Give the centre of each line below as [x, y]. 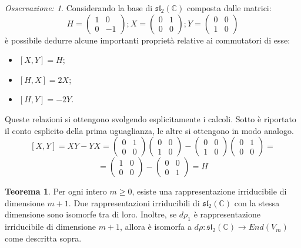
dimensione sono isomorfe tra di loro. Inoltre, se [91, 214]
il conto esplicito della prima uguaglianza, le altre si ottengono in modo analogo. [149, 130]
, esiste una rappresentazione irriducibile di [209, 191]
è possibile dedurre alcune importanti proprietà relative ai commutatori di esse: [148, 40]
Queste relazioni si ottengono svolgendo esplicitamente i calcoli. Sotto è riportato [150, 118]
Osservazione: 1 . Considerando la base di [79, 8]
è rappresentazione [227, 214]
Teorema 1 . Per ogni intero [56, 191]
